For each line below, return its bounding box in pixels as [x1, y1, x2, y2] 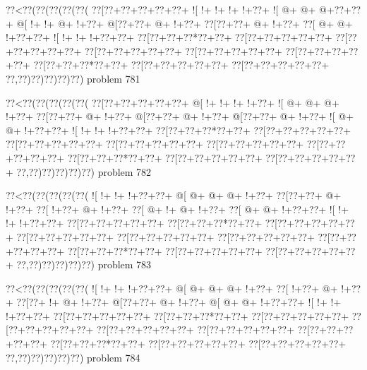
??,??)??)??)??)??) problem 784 [6, 350, 140, 364]
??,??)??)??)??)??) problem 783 [16, 257, 152, 272]
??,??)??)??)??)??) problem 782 [16, 164, 152, 179]
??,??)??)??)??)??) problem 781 [6, 71, 140, 85]
